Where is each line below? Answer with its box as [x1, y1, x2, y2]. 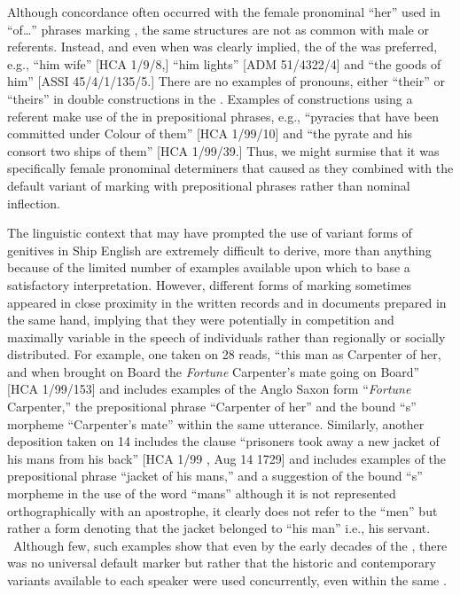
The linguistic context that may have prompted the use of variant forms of [7, 223, 412, 242]
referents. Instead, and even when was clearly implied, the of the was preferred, [7, 37, 438, 56]
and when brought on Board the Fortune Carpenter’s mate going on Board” [7, 362, 420, 380]
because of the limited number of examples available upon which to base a [7, 258, 410, 277]
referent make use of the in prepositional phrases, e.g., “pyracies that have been [7, 106, 440, 125]
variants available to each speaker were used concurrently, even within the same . [7, 571, 447, 589]
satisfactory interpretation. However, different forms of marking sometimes [7, 275, 412, 294]
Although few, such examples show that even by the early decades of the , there [12, 536, 448, 554]
